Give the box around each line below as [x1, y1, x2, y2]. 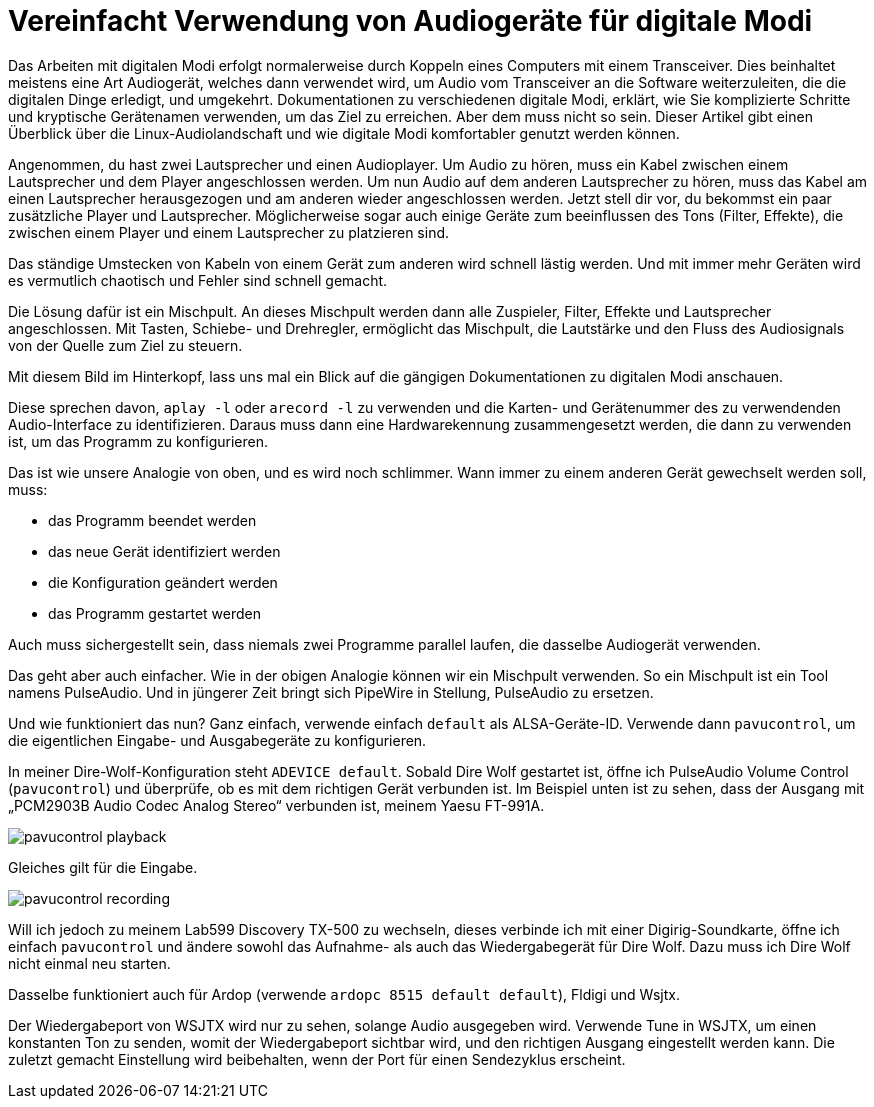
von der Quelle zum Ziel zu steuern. [8, 336, 243, 354]
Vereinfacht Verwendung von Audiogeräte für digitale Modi [8, 4, 813, 38]
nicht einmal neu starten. [8, 954, 171, 972]
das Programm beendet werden [48, 511, 257, 529]
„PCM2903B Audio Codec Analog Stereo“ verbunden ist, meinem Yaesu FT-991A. [8, 796, 545, 814]
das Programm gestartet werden [48, 604, 261, 622]
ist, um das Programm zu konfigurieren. [8, 432, 269, 450]
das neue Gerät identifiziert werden [48, 542, 281, 560]
